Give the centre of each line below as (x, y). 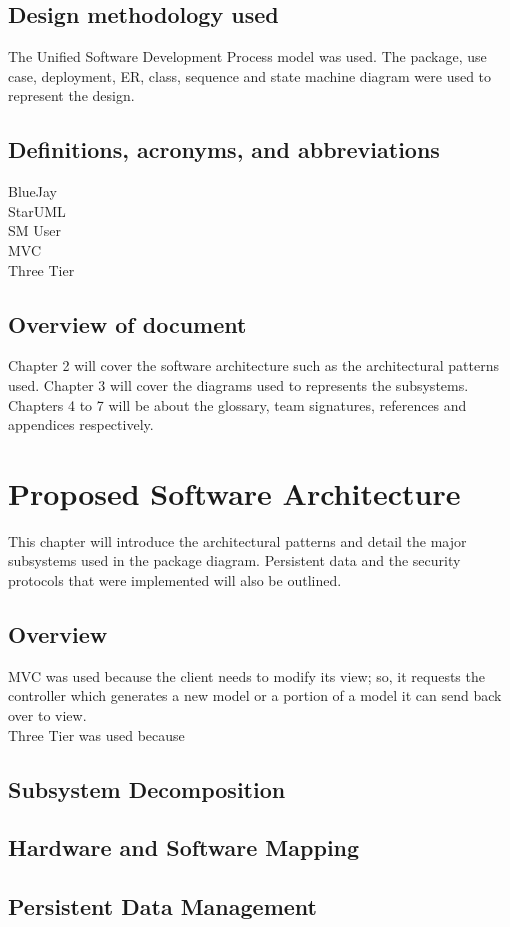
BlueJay (32, 191)
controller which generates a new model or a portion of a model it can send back (255, 695)
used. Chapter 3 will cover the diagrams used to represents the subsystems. (238, 384)
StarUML (37, 210)
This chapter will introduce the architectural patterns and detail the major (237, 540)
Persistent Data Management (162, 906)
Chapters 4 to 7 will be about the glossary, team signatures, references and (237, 404)
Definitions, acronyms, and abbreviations (224, 149)
